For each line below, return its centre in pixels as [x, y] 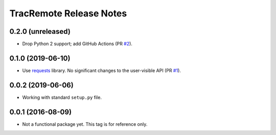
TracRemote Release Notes [68, 13]
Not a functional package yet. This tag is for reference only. [85, 124]
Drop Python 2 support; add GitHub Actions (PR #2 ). [77, 44]
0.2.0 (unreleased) [40, 31]
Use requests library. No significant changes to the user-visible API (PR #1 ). [102, 70]
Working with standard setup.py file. [62, 97]
